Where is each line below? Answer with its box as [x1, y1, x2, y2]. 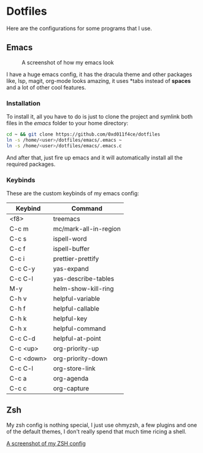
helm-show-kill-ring [53, 284, 114, 293]
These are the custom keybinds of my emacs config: [6, 189, 139, 197]
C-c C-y [9, 264, 36, 273]
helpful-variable [53, 294, 100, 303]
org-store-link [53, 364, 96, 373]
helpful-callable [53, 304, 100, 312]
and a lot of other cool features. [6, 83, 86, 91]
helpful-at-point [53, 334, 101, 343]
